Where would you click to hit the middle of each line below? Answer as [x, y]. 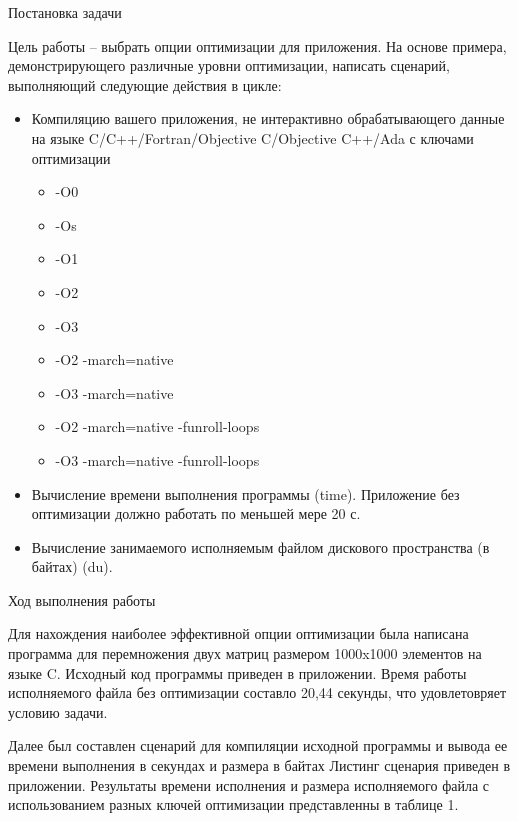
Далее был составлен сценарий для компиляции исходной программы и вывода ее [258, 745]
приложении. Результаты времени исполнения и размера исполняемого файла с [249, 784]
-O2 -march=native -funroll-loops [157, 426]
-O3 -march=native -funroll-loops [157, 459]
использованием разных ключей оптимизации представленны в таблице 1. [233, 804]
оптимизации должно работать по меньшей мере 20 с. [196, 513]
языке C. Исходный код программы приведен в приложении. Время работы [237, 672]
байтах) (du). [72, 566]
